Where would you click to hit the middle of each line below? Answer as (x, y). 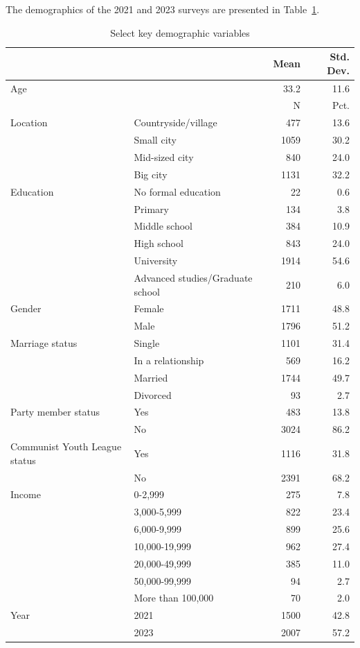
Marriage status (44, 343)
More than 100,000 (174, 598)
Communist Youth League (66, 446)
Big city (151, 174)
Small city (155, 140)
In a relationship (169, 360)
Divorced (153, 394)
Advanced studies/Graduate (193, 277)
